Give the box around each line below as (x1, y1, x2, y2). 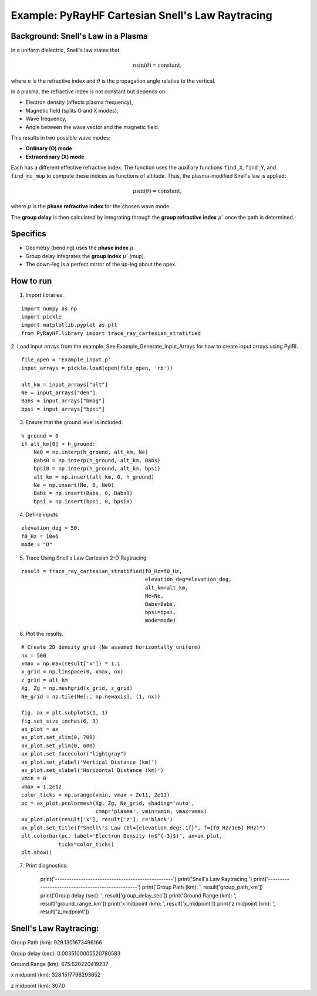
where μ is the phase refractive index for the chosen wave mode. (11, 203, 171, 210)
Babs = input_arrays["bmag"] (21, 398, 105, 404)
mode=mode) (144, 617, 176, 624)
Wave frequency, (25, 115, 67, 123)
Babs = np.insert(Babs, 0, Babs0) (33, 490, 133, 497)
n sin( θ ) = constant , (132, 62, 182, 69)
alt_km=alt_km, (144, 584, 189, 591)
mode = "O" (21, 541, 53, 548)
